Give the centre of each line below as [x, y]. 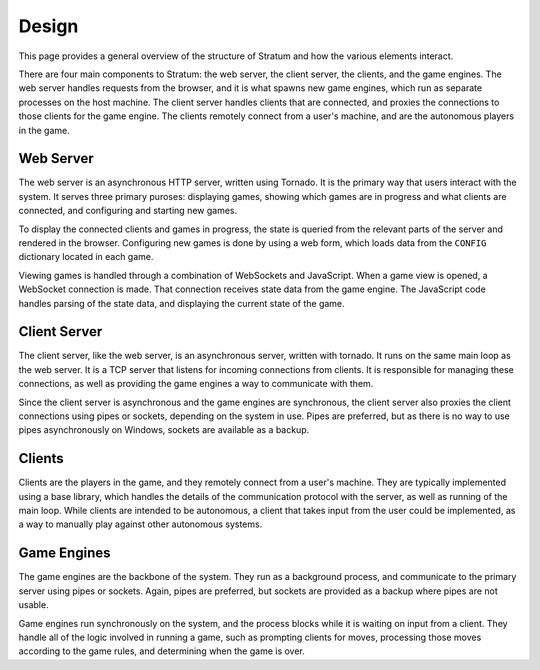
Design [48, 26]
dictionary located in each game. [86, 257]
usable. [33, 605]
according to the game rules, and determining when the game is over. [161, 651]
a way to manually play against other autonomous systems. [140, 524]
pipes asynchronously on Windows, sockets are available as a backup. [164, 430]
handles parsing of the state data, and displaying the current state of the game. [181, 303]
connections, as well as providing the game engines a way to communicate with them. [196, 384]
